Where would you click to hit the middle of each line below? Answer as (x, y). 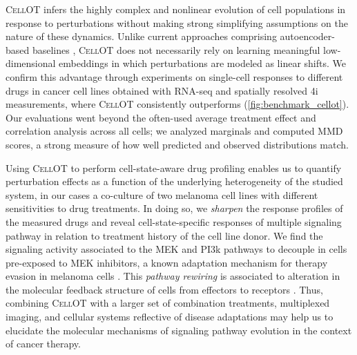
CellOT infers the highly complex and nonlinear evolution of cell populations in (176, 9)
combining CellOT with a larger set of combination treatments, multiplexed (168, 303)
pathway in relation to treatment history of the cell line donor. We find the (164, 235)
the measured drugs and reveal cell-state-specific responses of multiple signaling (174, 221)
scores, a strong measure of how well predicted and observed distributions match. (177, 144)
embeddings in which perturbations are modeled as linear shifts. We (202, 63)
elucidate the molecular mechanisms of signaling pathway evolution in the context (179, 330)
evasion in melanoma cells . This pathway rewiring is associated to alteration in (173, 276)
